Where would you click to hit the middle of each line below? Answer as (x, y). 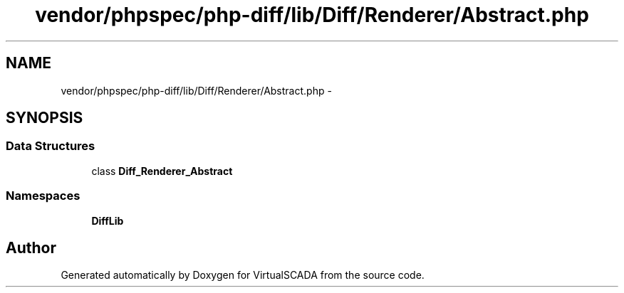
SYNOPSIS (45, 118)
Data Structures (51, 146)
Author (31, 247)
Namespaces (43, 196)
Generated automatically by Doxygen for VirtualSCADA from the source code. (243, 275)
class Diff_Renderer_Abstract (162, 171)
